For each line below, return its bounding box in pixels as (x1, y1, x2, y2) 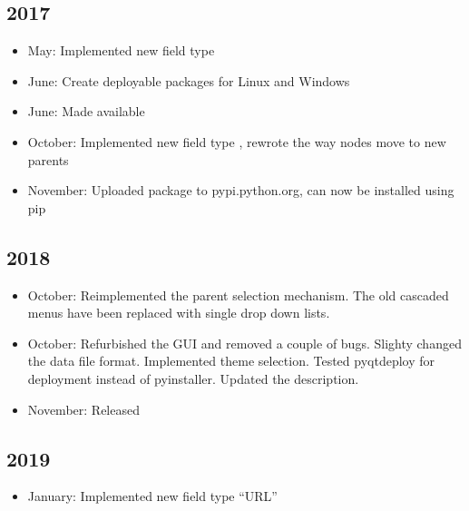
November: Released (27, 399, 140, 418)
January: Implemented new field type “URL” (27, 486, 278, 506)
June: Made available (27, 102, 145, 121)
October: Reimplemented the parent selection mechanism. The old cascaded (27, 285, 449, 304)
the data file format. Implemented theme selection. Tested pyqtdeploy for (27, 351, 435, 370)
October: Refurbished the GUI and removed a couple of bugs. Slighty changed (27, 333, 462, 352)
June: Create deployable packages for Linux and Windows (27, 71, 350, 90)
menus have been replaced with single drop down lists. (27, 303, 330, 322)
